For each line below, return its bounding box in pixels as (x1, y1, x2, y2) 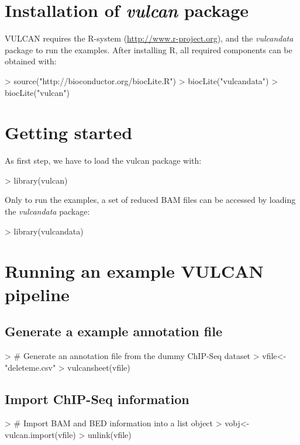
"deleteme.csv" (5, 361, 56, 373)
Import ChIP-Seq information (5, 389, 189, 408)
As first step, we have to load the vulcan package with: (5, 154, 202, 167)
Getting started (5, 120, 133, 144)
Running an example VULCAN (5, 259, 264, 283)
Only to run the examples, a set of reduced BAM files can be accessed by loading (5, 194, 296, 206)
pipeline (5, 282, 70, 306)
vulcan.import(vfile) (5, 428, 76, 440)
